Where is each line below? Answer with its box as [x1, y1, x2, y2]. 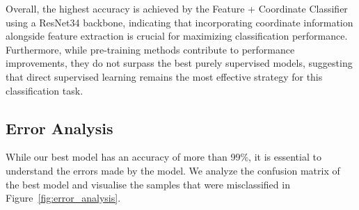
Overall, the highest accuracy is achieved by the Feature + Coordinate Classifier [6, 1, 348, 15]
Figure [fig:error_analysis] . [6, 191, 121, 205]
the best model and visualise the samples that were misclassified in [6, 177, 290, 191]
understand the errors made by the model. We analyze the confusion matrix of [6, 163, 340, 177]
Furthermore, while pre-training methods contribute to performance [6, 42, 295, 56]
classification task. [6, 83, 83, 97]
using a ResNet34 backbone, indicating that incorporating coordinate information [6, 15, 353, 29]
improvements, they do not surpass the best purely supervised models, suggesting [6, 56, 353, 70]
